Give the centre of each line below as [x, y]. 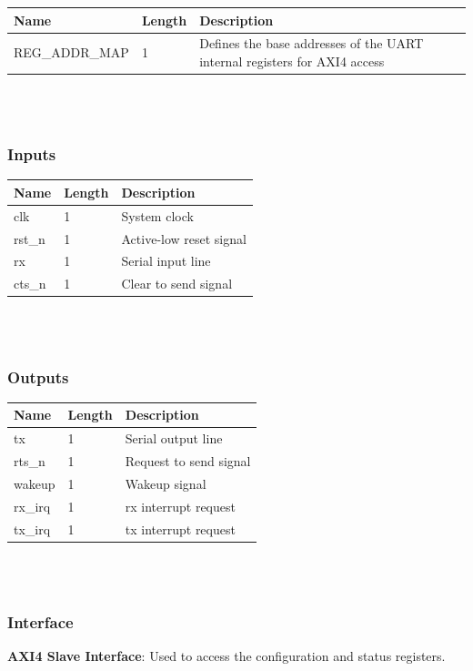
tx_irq [32, 529]
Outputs [38, 376]
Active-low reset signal [184, 238]
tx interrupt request [180, 529]
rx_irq [32, 506]
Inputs [32, 154]
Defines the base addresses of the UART [312, 43]
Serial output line [174, 438]
